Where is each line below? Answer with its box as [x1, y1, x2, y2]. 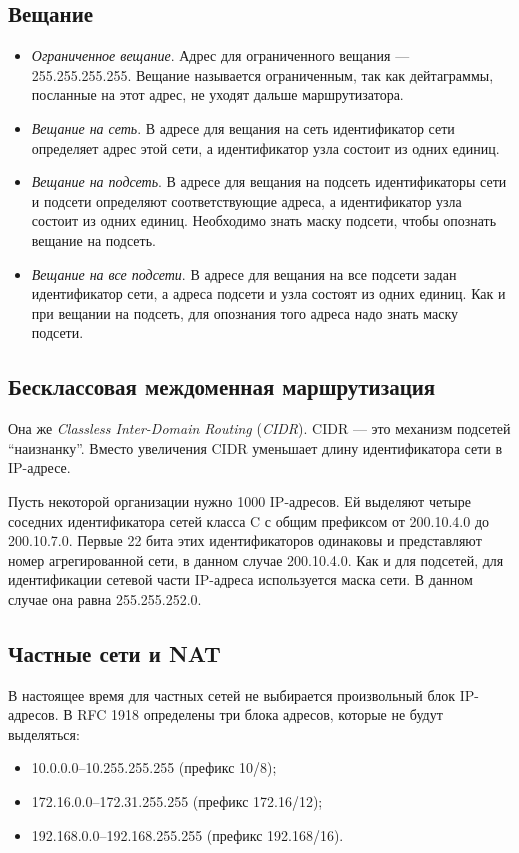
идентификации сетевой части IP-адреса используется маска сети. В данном [8, 569, 473, 590]
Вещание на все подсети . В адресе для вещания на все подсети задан [31, 263, 457, 284]
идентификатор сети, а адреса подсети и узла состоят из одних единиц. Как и [31, 283, 506, 304]
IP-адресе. [8, 457, 71, 478]
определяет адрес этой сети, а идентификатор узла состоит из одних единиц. [31, 137, 500, 158]
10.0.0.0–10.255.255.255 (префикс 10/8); [31, 757, 277, 778]
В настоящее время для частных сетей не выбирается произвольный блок [8, 684, 455, 705]
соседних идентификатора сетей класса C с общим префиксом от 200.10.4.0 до [8, 510, 490, 531]
